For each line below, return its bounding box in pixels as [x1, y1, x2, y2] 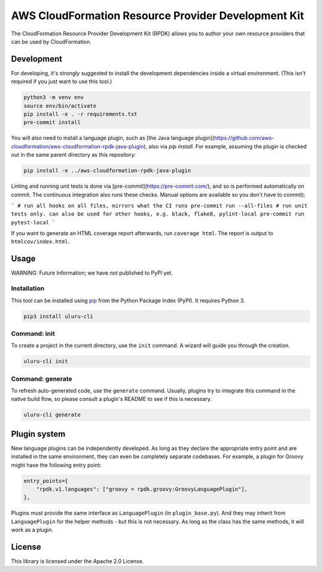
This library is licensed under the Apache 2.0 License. [11, 558, 144, 565]
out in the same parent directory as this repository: [11, 151, 136, 159]
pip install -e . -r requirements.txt [23, 111, 138, 117]
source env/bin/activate [23, 102, 97, 109]
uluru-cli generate [23, 412, 81, 418]
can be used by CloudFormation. [11, 38, 92, 45]
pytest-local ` [11, 219, 56, 226]
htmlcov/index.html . [11, 238, 70, 245]
